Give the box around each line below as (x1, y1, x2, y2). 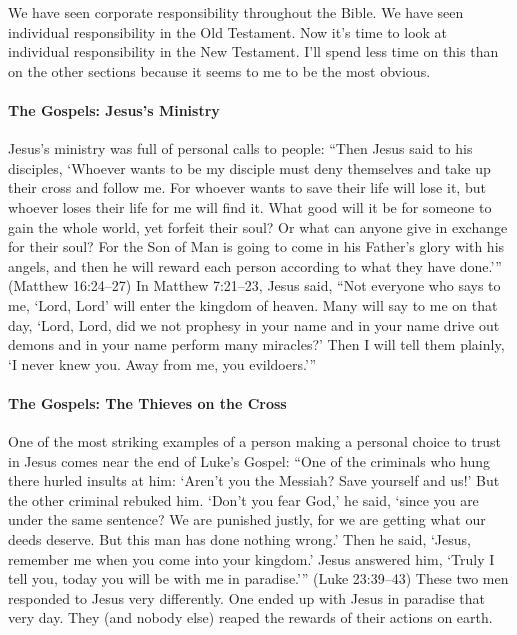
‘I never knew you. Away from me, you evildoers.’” (8, 353, 317, 374)
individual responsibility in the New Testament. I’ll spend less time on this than (8, 41, 499, 62)
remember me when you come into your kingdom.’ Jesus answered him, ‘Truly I (8, 548, 495, 569)
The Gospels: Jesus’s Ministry (8, 99, 220, 120)
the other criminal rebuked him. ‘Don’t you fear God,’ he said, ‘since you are (8, 489, 479, 510)
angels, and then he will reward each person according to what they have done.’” (8, 255, 502, 276)
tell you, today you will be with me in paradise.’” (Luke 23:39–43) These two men (8, 568, 509, 589)
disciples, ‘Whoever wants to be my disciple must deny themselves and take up (8, 157, 491, 178)
